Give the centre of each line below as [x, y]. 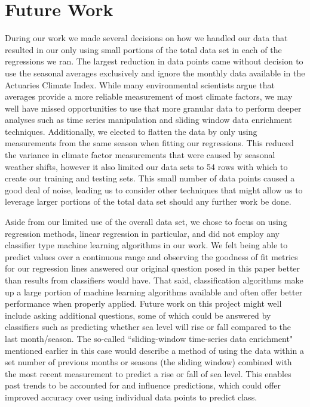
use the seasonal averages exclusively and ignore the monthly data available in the [155, 73]
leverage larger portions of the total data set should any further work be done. [148, 201]
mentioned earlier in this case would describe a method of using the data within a [154, 350]
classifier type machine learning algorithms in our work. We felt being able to [146, 245]
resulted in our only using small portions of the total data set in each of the [143, 49]
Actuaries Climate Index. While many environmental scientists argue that [140, 84]
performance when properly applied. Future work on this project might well [143, 303]
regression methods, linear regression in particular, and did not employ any [142, 233]
